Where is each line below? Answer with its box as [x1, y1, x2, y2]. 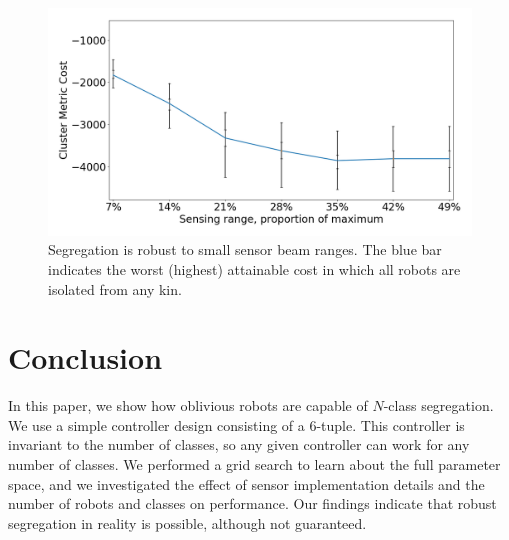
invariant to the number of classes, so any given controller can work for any [8, 434, 470, 455]
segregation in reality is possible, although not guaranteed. [8, 512, 367, 533]
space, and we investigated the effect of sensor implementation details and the [8, 473, 485, 494]
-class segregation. [383, 395, 494, 416]
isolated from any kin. [48, 278, 182, 299]
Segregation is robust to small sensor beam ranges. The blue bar [48, 239, 442, 260]
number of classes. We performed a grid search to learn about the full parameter [8, 454, 501, 475]
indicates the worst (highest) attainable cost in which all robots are [48, 258, 461, 279]
